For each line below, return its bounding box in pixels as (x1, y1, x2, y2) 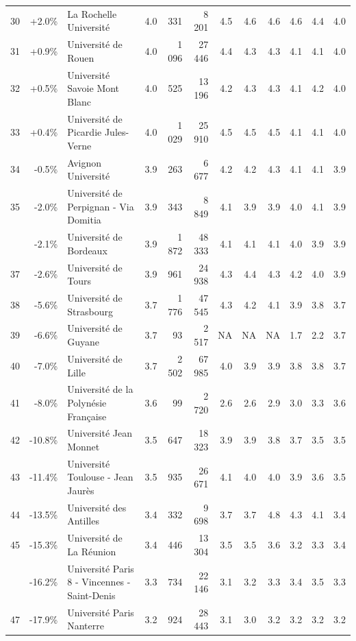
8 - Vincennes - (67, 575, 131, 589)
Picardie (67, 125, 102, 139)
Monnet (67, 439, 100, 453)
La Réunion (67, 544, 116, 558)
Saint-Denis (67, 588, 116, 602)
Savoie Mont (67, 81, 120, 95)
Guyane (67, 335, 99, 349)
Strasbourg (67, 304, 113, 318)
